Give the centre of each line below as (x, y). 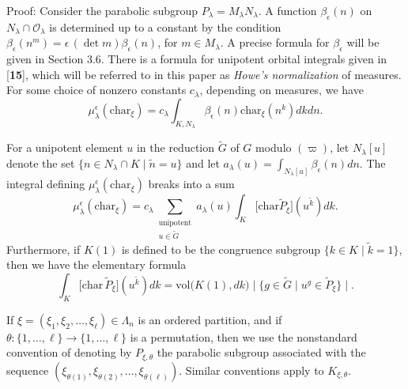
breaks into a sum (191, 184)
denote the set (41, 162)
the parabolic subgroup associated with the (261, 352)
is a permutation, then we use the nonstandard (244, 336)
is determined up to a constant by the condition (165, 26)
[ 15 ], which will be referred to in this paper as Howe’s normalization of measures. (204, 74)
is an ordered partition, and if (210, 319)
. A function (287, 10)
